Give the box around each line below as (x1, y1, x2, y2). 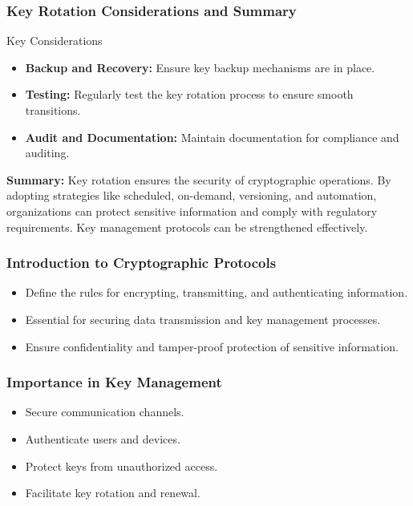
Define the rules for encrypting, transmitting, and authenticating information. (25, 284, 408, 301)
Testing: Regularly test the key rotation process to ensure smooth (25, 86, 354, 103)
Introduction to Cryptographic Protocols (6, 253, 277, 273)
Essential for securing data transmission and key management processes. (25, 310, 381, 327)
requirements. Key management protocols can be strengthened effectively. (6, 218, 368, 235)
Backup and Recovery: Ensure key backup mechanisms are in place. (25, 59, 375, 75)
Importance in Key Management (6, 372, 222, 392)
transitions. (25, 102, 81, 118)
